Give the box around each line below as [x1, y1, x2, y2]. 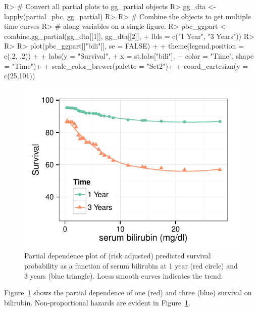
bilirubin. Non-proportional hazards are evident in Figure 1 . [4, 297, 190, 307]
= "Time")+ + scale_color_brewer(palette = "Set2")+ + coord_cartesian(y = [4, 60, 248, 71]
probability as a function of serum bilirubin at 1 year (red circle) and [24, 260, 238, 271]
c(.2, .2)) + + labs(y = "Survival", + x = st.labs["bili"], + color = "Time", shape [4, 50, 254, 61]
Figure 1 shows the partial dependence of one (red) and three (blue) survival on [4, 287, 252, 298]
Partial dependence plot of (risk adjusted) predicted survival [24, 250, 211, 261]
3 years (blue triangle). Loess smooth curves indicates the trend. [24, 270, 223, 281]
